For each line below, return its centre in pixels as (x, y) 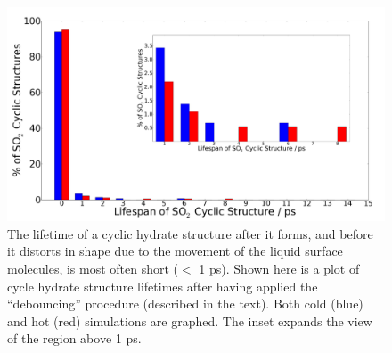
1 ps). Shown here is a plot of (279, 268)
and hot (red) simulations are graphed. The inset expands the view (190, 320)
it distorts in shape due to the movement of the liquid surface (175, 251)
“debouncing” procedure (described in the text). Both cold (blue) (185, 304)
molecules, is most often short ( (93, 268)
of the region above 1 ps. (74, 338)
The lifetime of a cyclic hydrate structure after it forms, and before (190, 233)
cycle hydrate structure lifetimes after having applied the (163, 286)
